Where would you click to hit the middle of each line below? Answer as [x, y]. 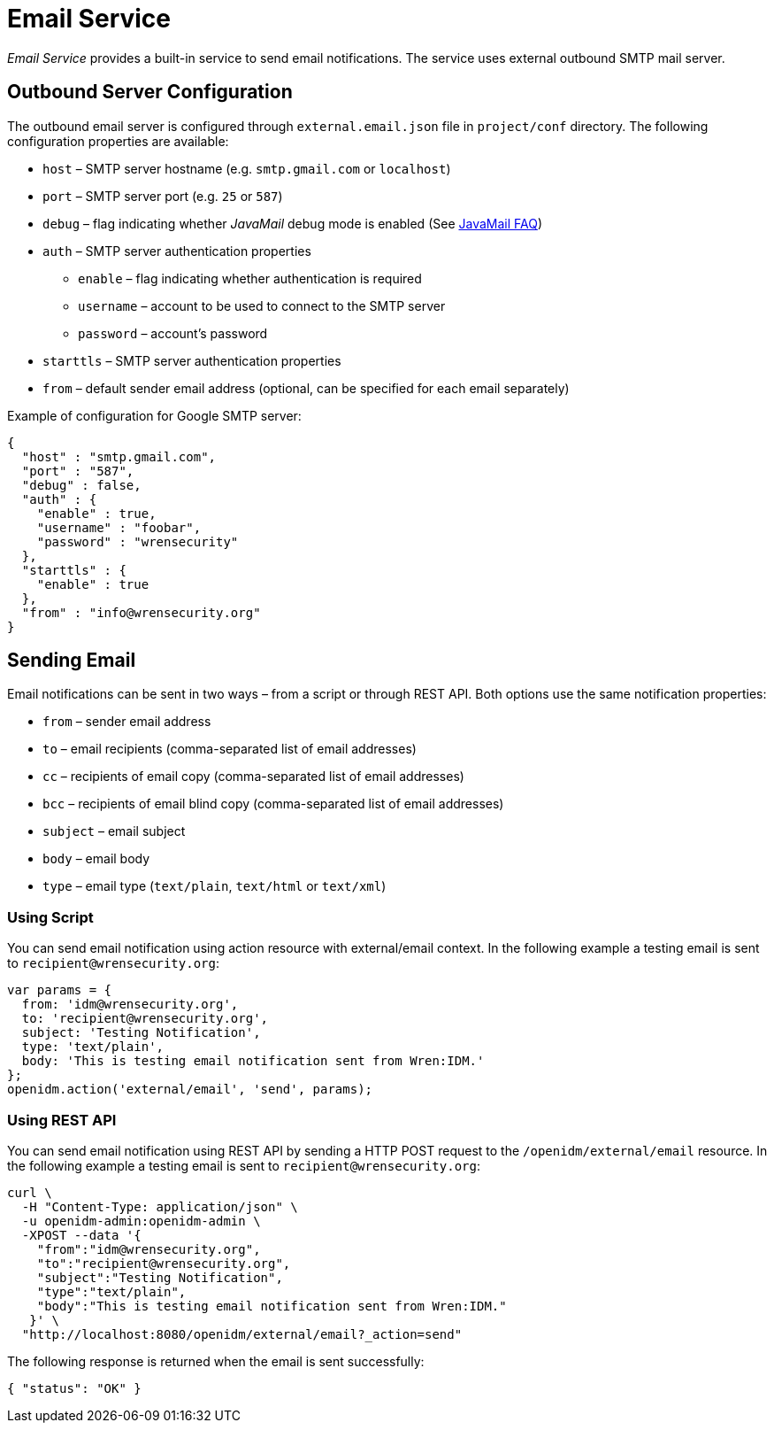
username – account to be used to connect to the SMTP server [262, 305]
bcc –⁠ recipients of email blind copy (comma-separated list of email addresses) [273, 804]
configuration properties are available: [118, 141]
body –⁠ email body [96, 859]
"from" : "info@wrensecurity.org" [141, 612]
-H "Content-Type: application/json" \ [160, 1206]
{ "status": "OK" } [74, 1388]
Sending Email [72, 661]
